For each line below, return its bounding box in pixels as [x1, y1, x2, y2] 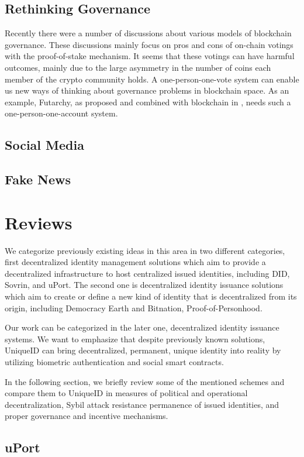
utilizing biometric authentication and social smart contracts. [5, 355, 224, 367]
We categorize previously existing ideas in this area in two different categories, [5, 244, 285, 256]
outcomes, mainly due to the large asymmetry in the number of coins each [5, 61, 271, 73]
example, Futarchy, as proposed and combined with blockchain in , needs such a [5, 95, 291, 108]
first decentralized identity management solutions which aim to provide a [5, 256, 266, 268]
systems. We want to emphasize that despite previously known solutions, [5, 332, 265, 345]
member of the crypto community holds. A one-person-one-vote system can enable [5, 73, 299, 85]
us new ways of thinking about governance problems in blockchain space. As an [5, 84, 289, 97]
